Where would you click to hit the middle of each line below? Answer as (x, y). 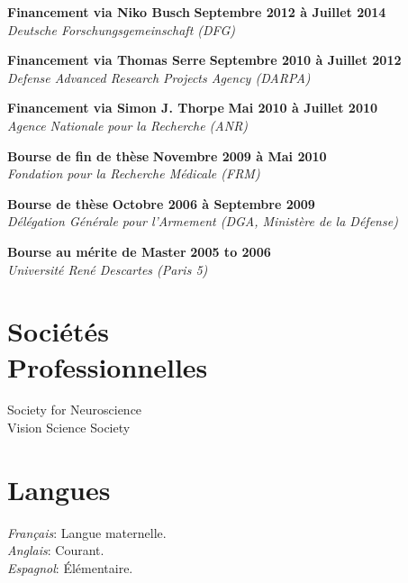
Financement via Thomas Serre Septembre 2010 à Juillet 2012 (204, 60)
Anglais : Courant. (56, 550)
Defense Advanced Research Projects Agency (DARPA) (159, 77)
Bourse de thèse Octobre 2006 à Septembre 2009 (161, 203)
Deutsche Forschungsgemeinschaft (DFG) (121, 29)
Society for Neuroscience (75, 410)
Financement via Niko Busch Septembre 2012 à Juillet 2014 (197, 12)
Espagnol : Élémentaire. (70, 567)
